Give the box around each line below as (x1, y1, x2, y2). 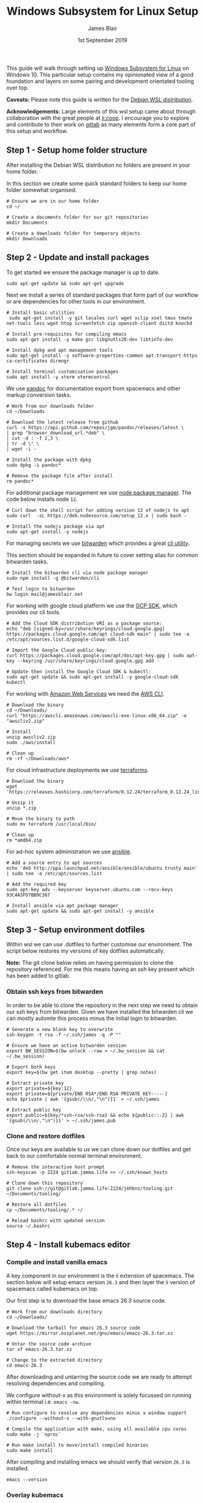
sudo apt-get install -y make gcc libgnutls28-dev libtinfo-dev (6, 336, 173, 343)
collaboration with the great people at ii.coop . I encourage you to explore (6, 114, 189, 121)
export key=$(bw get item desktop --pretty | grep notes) (6, 1069, 157, 1075)
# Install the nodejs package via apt (6, 523, 105, 530)
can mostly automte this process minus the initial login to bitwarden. (6, 1014, 178, 1022)
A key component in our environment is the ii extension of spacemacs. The (6, 1272, 195, 1279)
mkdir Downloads (6, 235, 48, 242)
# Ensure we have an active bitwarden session (6, 1042, 127, 1049)
